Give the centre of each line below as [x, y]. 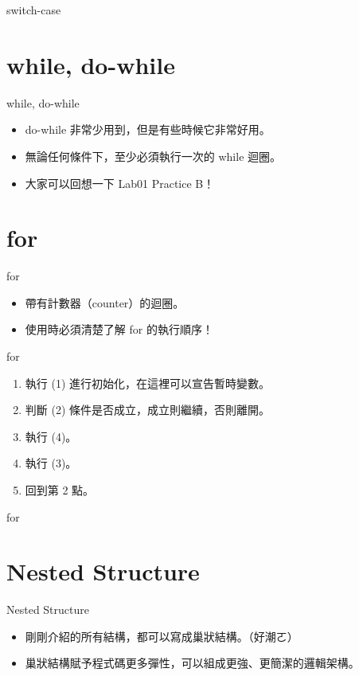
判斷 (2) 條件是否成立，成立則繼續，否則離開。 [148, 410]
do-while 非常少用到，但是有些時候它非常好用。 [148, 129]
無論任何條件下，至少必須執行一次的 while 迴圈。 [153, 156]
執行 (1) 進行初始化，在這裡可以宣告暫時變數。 [148, 383]
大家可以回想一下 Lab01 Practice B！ [120, 183]
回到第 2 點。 [60, 489]
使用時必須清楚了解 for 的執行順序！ [119, 329]
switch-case [34, 10]
